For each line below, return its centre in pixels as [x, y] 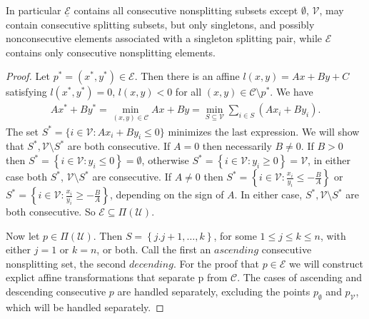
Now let [23, 235]
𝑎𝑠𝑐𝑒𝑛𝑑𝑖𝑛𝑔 [237, 251]
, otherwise [165, 160]
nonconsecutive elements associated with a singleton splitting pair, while [164, 38]
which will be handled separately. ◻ [85, 307]
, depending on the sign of [167, 194]
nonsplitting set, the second [66, 263]
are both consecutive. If [119, 146]
